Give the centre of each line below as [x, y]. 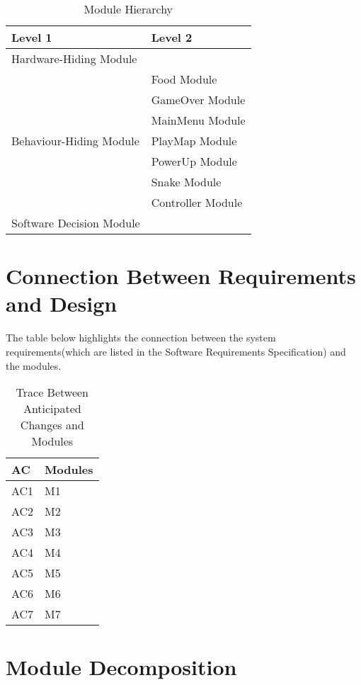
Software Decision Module [76, 223]
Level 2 [172, 37]
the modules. [34, 365]
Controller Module [197, 202]
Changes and [52, 425]
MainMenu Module [198, 120]
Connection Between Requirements [181, 276]
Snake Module [186, 182]
